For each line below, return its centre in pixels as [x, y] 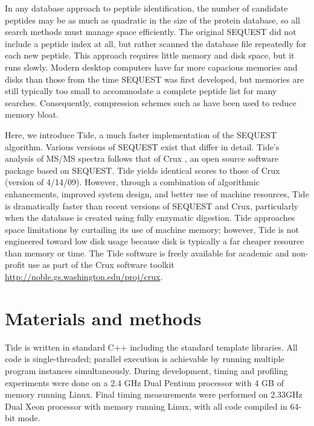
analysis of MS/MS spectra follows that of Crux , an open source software [142, 158]
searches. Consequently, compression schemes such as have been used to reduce [151, 102]
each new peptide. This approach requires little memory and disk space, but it [150, 55]
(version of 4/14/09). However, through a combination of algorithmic [132, 182]
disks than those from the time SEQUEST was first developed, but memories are [155, 79]
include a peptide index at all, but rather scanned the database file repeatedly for [156, 43]
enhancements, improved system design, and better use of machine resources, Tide [157, 193]
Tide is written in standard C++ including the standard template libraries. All [151, 347]
